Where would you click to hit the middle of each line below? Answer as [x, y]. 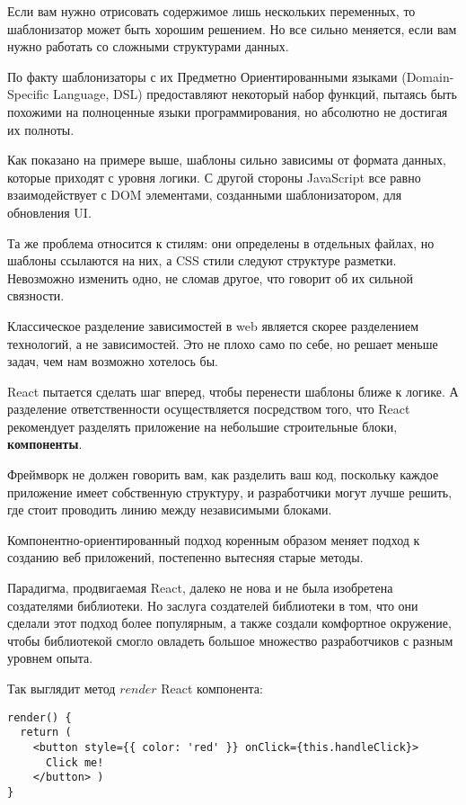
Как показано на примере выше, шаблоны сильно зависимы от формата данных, [227, 160]
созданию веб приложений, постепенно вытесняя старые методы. [185, 557]
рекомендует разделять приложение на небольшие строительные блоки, [202, 426]
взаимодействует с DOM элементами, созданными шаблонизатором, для [205, 195]
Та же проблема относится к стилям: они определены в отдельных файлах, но [221, 242]
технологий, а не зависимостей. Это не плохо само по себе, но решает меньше [223, 343]
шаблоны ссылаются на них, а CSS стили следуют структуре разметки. [202, 260]
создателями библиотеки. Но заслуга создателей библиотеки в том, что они [213, 605]
